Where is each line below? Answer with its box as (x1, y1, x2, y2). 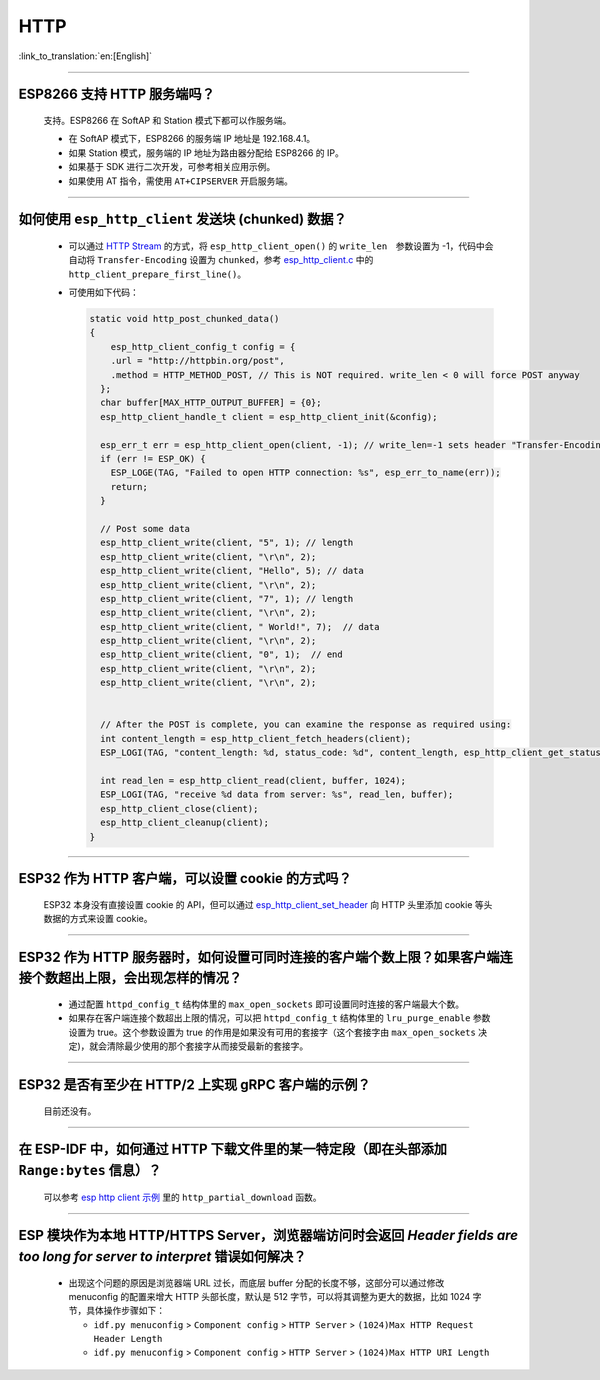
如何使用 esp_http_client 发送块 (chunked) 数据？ (18, 211, 347, 228)
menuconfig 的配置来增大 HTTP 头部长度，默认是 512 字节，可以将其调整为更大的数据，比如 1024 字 (68, 1290, 482, 1302)
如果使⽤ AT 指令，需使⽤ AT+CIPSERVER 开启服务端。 (68, 175, 294, 187)
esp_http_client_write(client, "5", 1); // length (100, 537, 354, 549)
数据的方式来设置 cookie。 (43, 912, 153, 924)
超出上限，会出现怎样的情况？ (57, 970, 242, 987)
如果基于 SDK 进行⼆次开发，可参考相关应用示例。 (68, 161, 276, 173)
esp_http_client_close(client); (100, 803, 259, 814)
